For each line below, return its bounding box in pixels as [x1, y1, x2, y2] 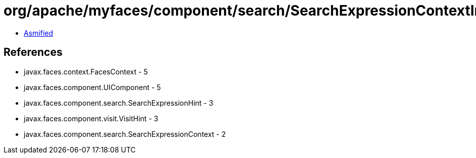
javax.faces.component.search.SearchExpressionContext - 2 [24, 129, 226, 138]
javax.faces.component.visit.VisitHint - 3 [24, 114, 158, 123]
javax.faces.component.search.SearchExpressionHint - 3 [24, 98, 214, 107]
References [4, 46, 63, 59]
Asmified [24, 28, 54, 37]
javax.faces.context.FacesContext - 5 [24, 67, 148, 76]
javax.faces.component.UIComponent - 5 [24, 83, 161, 92]
